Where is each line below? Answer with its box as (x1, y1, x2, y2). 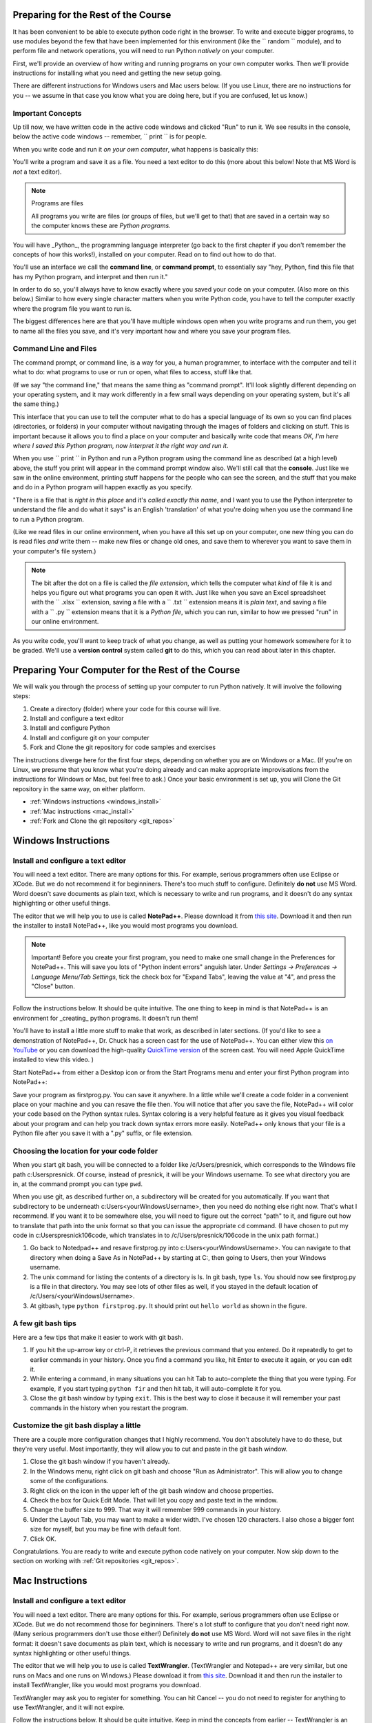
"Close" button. (31, 982, 75, 990)
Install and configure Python (30, 724, 110, 732)
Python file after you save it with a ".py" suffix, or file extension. (12, 1129, 193, 1137)
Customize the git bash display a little (12, 1420, 141, 1430)
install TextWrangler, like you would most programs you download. (12, 1681, 201, 1689)
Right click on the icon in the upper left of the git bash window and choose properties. (30, 1486, 274, 1495)
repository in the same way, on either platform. (12, 784, 145, 793)
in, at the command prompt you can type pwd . (12, 1179, 143, 1188)
